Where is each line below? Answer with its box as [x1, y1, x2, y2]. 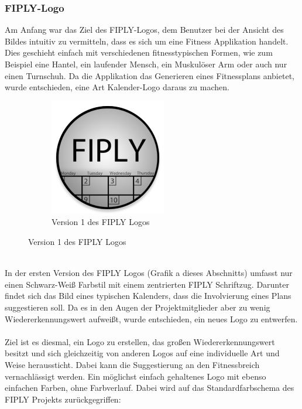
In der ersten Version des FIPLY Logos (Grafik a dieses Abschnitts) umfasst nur [5, 267, 293, 279]
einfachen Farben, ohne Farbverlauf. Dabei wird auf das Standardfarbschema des [5, 381, 294, 394]
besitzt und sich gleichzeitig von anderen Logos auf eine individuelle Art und [5, 347, 280, 359]
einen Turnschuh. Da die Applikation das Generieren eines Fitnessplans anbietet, [5, 69, 294, 81]
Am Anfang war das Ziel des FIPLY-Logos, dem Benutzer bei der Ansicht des [5, 23, 284, 36]
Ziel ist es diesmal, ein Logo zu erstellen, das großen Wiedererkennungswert [5, 335, 275, 347]
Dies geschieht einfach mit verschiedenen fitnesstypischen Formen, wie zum [5, 46, 273, 59]
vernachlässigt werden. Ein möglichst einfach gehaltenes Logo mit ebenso [5, 370, 266, 382]
